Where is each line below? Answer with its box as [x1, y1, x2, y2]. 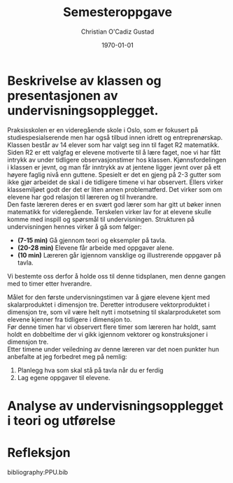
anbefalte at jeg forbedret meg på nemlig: [7, 352, 127, 360]
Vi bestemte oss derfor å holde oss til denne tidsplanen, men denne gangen [7, 272, 226, 280]
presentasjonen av [7, 87, 118, 104]
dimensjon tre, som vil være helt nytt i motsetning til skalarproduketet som [7, 307, 221, 316]
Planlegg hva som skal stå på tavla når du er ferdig [17, 365, 164, 374]
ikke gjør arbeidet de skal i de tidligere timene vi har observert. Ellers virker [7, 178, 224, 186]
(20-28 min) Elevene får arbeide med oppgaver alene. [17, 243, 174, 252]
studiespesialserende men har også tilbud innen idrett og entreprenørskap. [7, 133, 223, 141]
